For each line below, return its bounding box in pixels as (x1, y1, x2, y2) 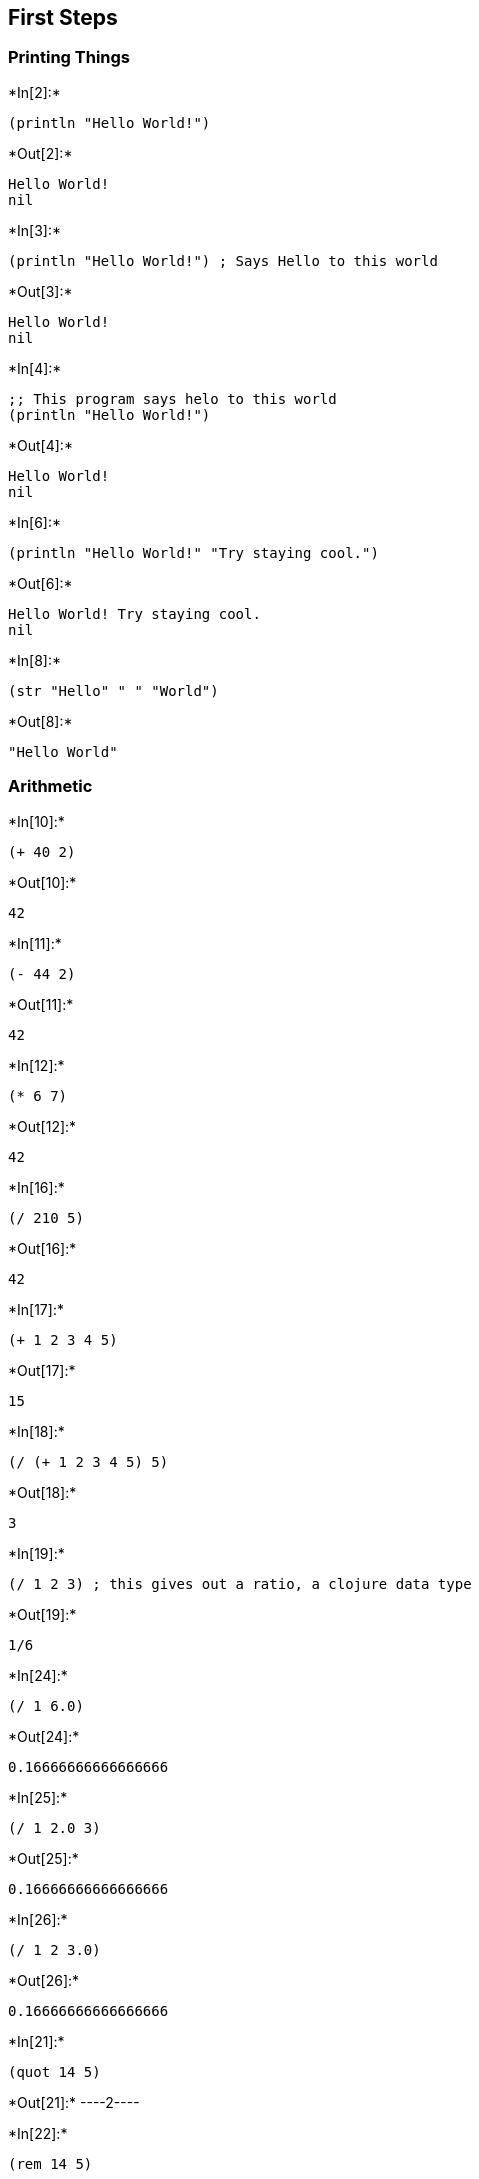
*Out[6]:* (8, 574, 73, 592)
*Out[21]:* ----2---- (8, 2093, 140, 2111)
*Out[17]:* (8, 1361, 76, 1379)
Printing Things (8, 47, 130, 68)
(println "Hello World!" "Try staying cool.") (8, 544, 379, 561)
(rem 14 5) (8, 2155, 93, 2172)
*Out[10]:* (8, 873, 77, 891)
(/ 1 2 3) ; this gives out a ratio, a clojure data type (8, 1575, 472, 1592)
